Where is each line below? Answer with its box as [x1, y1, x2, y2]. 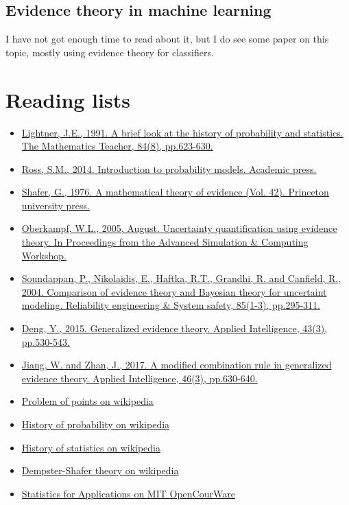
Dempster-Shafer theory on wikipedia [21, 463, 179, 478]
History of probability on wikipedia [21, 417, 170, 432]
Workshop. [21, 248, 67, 262]
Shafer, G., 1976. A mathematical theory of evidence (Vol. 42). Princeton [21, 185, 329, 199]
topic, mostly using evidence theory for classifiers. [5, 45, 214, 59]
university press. [21, 198, 90, 212]
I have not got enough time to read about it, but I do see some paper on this [5, 32, 329, 46]
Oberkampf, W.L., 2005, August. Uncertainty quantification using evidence [21, 221, 337, 235]
